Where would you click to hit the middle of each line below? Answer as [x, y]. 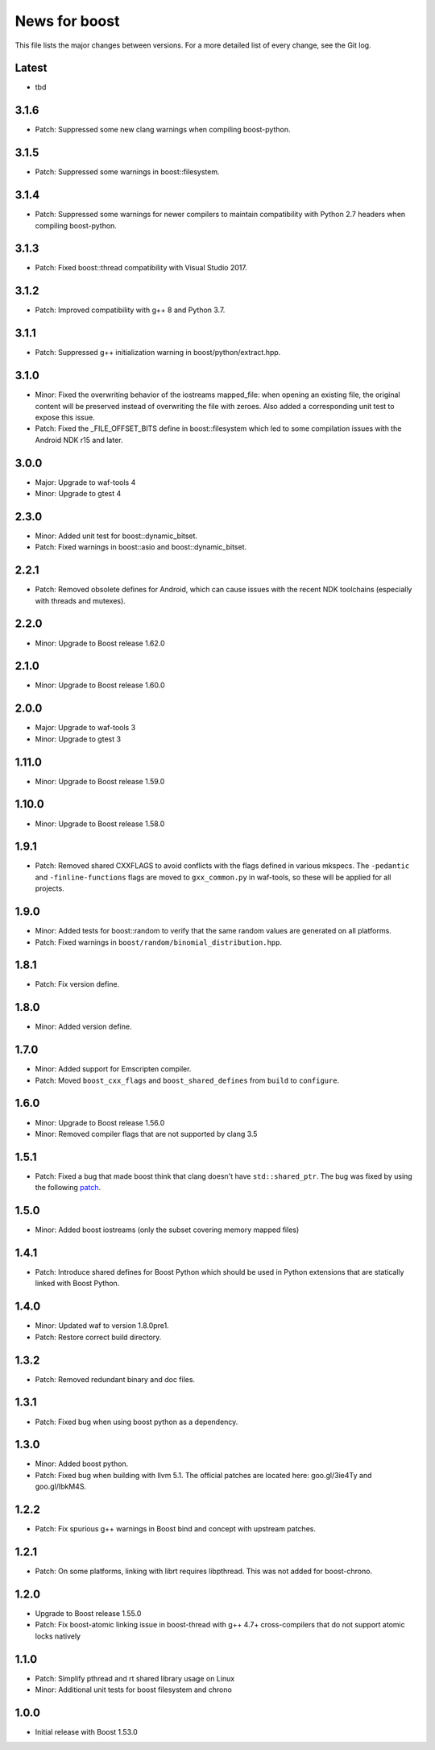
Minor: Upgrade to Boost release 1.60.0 [100, 685]
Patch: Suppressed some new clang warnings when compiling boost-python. [163, 130]
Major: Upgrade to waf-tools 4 [85, 482]
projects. [50, 888]
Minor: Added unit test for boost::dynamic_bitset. [116, 536]
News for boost [67, 21]
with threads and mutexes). [81, 600]
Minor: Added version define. [83, 1027]
